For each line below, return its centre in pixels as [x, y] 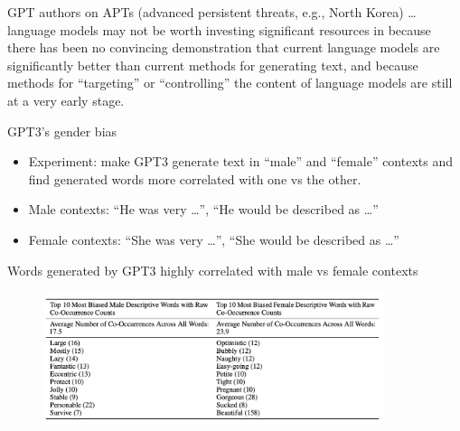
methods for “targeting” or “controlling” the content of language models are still [230, 83]
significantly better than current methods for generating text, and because [213, 65]
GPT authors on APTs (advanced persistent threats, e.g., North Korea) [206, 12]
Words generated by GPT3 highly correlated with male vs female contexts [213, 270]
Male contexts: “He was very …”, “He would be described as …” [203, 209]
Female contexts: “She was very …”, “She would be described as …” [214, 239]
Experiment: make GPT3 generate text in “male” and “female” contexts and [241, 161]
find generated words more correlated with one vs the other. [195, 178]
